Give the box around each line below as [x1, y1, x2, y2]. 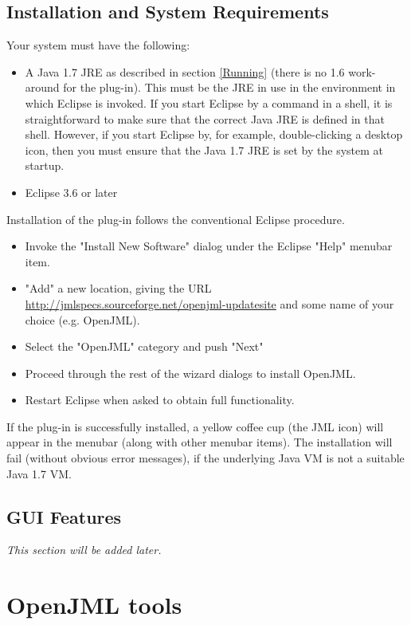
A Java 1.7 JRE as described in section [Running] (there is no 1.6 [25, 63, 345, 80]
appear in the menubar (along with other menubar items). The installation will [6, 434, 393, 450]
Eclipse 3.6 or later [25, 183, 118, 200]
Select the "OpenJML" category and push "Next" [25, 338, 264, 355]
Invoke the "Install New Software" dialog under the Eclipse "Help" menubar [25, 238, 393, 254]
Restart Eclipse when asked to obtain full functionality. [25, 391, 295, 408]
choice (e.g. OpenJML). [25, 311, 140, 328]
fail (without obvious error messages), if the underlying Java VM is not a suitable [6, 450, 405, 466]
